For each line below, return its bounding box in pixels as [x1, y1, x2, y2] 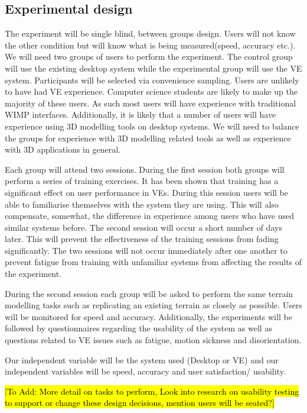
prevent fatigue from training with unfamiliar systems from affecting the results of [5, 256, 302, 268]
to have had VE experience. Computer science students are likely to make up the [5, 85, 298, 98]
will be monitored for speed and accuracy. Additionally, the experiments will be [5, 310, 292, 322]
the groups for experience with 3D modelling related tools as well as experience [5, 131, 291, 144]
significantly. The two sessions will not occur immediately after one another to [5, 244, 288, 256]
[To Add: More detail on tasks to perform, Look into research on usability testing [5, 385, 299, 397]
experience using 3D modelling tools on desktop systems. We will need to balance [5, 120, 299, 132]
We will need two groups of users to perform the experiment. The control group [5, 50, 293, 63]
